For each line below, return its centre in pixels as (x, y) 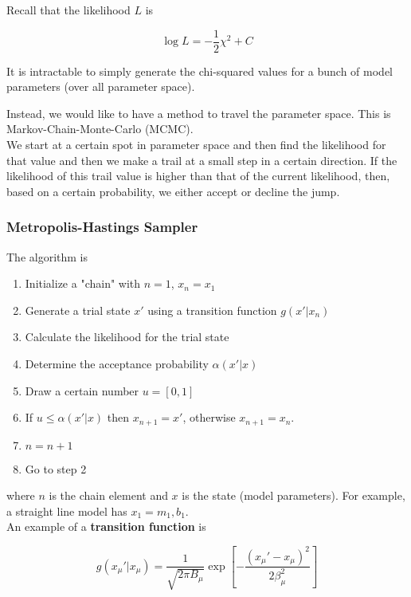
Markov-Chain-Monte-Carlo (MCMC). (100, 129)
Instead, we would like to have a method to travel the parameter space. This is (199, 113)
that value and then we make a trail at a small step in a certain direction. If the (202, 160)
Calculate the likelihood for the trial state (127, 337)
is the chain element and (108, 495)
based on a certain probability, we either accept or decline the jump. (173, 191)
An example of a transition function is (106, 526)
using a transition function (212, 310)
